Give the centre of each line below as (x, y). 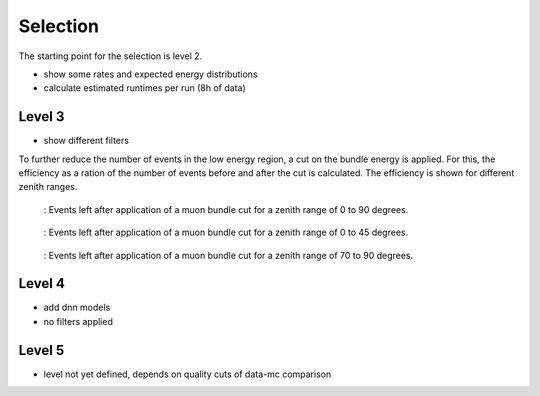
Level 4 (41, 283)
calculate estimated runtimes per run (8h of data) (145, 88)
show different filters (86, 141)
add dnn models (77, 307)
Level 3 (41, 116)
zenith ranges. (48, 187)
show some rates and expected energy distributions (151, 74)
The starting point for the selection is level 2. (110, 56)
